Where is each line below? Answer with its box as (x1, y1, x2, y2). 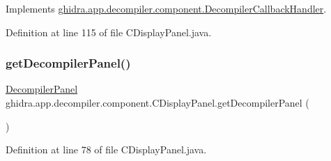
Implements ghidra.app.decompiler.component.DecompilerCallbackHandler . (6, 1, 327, 15)
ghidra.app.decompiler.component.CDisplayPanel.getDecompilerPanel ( (6, 95, 309, 109)
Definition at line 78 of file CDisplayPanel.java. (6, 142, 207, 157)
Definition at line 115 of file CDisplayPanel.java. (6, 24, 212, 39)
